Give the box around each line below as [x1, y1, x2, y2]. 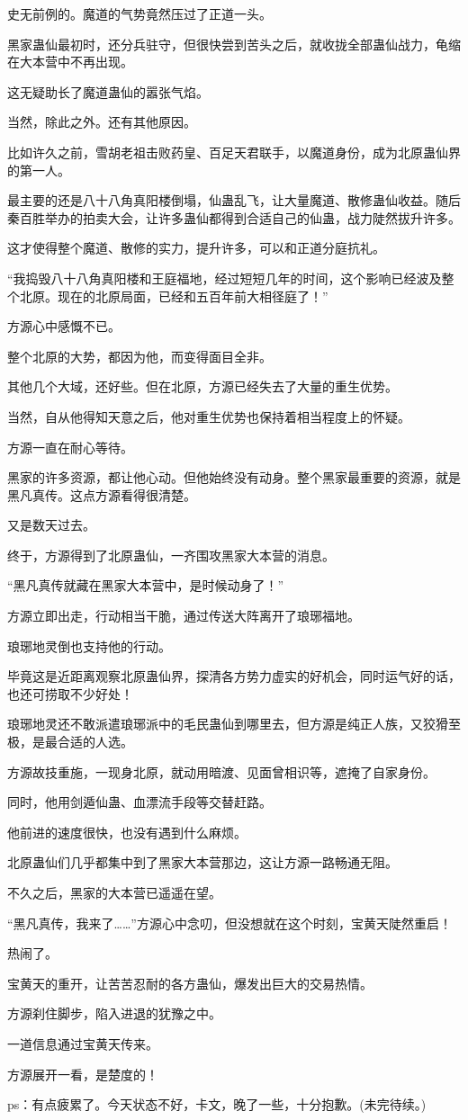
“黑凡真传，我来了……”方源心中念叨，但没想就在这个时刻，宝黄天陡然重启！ [7, 913, 452, 932]
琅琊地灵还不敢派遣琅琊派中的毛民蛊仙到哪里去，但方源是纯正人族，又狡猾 [7, 714, 448, 733]
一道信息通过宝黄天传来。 [7, 1034, 158, 1053]
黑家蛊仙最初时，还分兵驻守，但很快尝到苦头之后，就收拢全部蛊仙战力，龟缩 [7, 34, 461, 53]
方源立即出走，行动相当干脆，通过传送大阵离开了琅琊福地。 [7, 606, 360, 625]
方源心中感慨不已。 [7, 317, 121, 336]
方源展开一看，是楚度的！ [7, 1064, 158, 1083]
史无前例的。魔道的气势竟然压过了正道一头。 [7, 4, 272, 22]
